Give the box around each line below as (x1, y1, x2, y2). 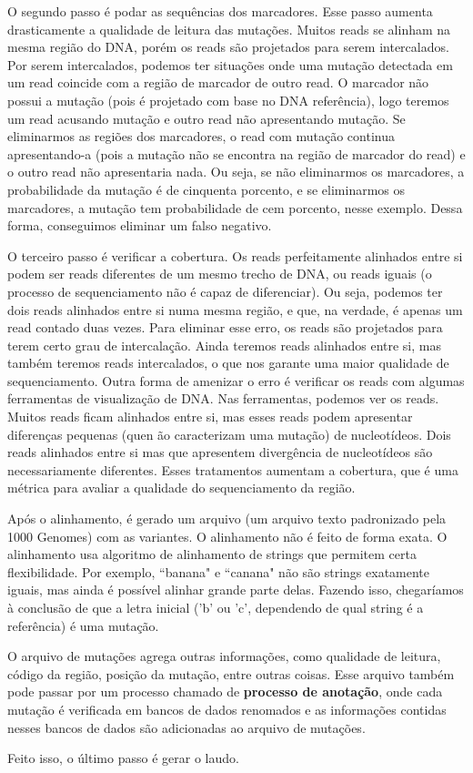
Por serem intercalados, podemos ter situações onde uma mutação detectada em (7, 55, 453, 74)
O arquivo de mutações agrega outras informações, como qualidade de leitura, (7, 646, 441, 666)
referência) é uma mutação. (7, 615, 159, 635)
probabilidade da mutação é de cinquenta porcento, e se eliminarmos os (7, 179, 406, 198)
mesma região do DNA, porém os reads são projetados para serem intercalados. (7, 37, 449, 56)
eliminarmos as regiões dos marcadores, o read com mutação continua (7, 127, 395, 146)
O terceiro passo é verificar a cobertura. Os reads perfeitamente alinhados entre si (7, 246, 463, 265)
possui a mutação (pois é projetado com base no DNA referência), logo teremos (7, 90, 449, 109)
